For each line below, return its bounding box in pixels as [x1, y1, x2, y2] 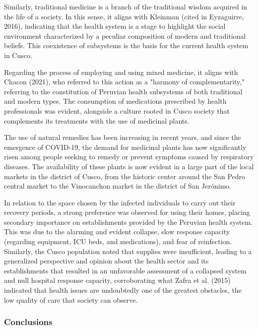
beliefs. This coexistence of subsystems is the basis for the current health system [4, 40, 249, 51]
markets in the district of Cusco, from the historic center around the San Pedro [4, 171, 246, 181]
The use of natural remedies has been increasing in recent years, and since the [4, 132, 241, 142]
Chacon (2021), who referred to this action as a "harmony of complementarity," [4, 76, 245, 87]
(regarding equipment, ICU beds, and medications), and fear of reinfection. [4, 236, 232, 247]
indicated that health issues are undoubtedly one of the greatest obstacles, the [4, 285, 242, 295]
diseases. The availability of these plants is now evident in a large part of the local [4, 161, 254, 171]
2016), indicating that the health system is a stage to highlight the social [4, 21, 226, 31]
